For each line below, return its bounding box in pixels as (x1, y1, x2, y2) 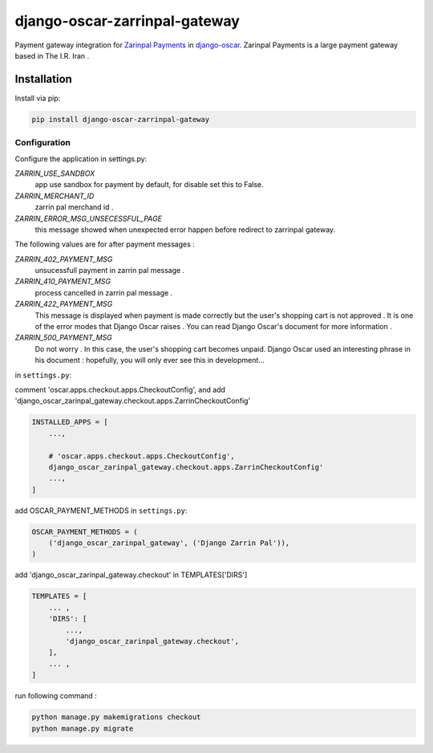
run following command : (14, 691, 98, 701)
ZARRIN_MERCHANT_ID (14, 191, 95, 201)
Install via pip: (14, 93, 61, 103)
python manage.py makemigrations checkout (31, 713, 201, 722)
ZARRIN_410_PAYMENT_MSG (14, 277, 111, 287)
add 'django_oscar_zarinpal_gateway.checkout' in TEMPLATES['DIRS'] (14, 570, 248, 580)
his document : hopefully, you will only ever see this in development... (34, 356, 265, 365)
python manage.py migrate (31, 723, 134, 733)
